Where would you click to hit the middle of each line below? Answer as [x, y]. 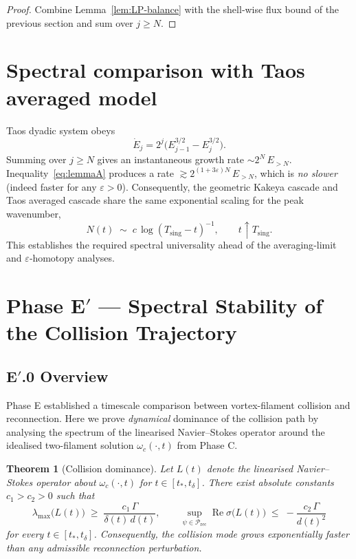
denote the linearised [250, 468]
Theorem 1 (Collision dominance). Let [90, 468]
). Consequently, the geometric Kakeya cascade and [230, 186]
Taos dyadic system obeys [61, 130]
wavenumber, [34, 213]
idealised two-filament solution [70, 445]
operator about [66, 482]
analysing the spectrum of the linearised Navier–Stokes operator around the [166, 431]
